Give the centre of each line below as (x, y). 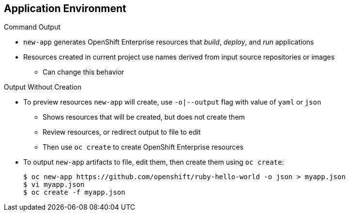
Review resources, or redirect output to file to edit (122, 132)
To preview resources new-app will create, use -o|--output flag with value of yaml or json (172, 102)
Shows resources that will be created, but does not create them (144, 117)
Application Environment (65, 8)
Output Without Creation (43, 87)
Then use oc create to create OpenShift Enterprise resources (143, 147)
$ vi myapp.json (54, 185)
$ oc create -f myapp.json (74, 192)
